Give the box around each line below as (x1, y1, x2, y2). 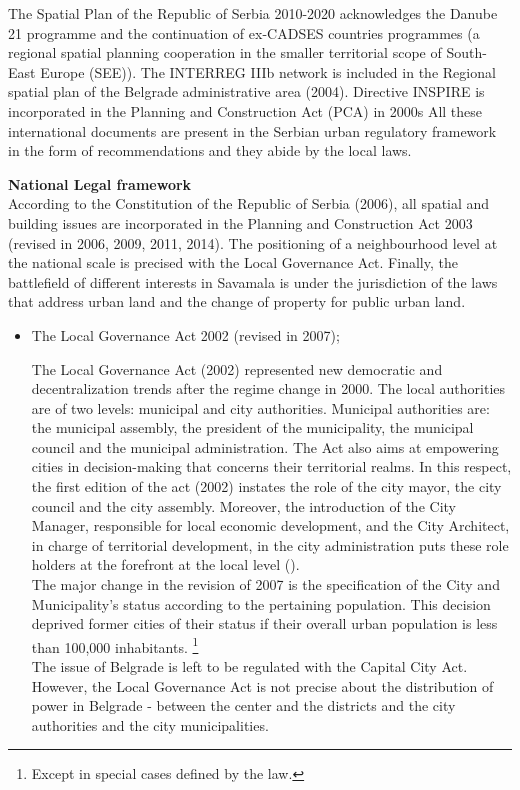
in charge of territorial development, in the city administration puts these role (31, 534, 509, 555)
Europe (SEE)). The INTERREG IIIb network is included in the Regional (40, 61, 496, 82)
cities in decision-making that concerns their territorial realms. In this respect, (31, 456, 512, 477)
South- (446, 42, 487, 63)
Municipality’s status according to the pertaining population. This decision (31, 593, 491, 614)
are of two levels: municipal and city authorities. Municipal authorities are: (31, 397, 490, 418)
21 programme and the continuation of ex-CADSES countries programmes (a (8, 22, 480, 43)
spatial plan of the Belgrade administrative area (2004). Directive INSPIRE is (8, 81, 485, 102)
